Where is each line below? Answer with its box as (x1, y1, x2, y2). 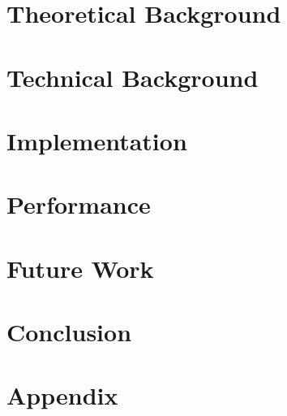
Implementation (6, 123, 187, 157)
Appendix (6, 379, 118, 412)
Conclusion (6, 315, 132, 349)
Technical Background (6, 60, 259, 93)
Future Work (6, 251, 154, 284)
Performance (6, 188, 151, 221)
